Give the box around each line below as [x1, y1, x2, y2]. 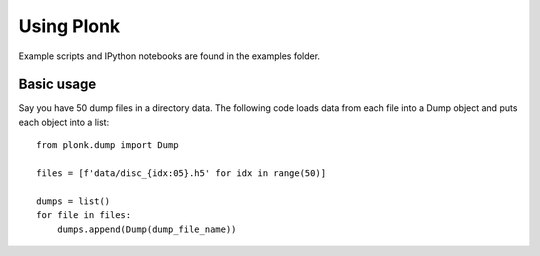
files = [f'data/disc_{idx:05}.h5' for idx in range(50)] [36, 168, 327, 179]
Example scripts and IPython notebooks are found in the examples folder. [18, 50, 320, 62]
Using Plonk [18, 15, 121, 37]
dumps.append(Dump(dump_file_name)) [56, 223, 237, 235]
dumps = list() [36, 195, 111, 207]
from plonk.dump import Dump [36, 140, 179, 151]
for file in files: [36, 210, 132, 221]
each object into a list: [18, 116, 110, 128]
